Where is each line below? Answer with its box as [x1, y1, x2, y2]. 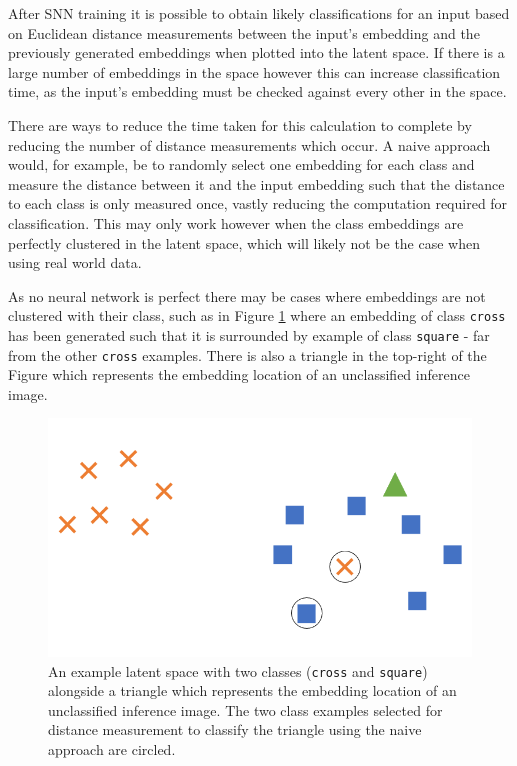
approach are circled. [48, 739, 176, 759]
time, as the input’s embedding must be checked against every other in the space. [8, 81, 507, 102]
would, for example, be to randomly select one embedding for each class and [8, 154, 475, 175]
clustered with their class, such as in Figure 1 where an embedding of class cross [8, 305, 506, 326]
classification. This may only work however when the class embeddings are [8, 212, 464, 233]
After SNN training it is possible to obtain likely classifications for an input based [8, 3, 510, 23]
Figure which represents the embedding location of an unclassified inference [8, 364, 470, 385]
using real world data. [8, 252, 142, 273]
